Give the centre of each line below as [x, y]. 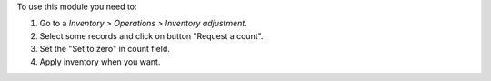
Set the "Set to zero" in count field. [105, 49]
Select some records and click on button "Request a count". [151, 35]
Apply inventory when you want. [100, 61]
